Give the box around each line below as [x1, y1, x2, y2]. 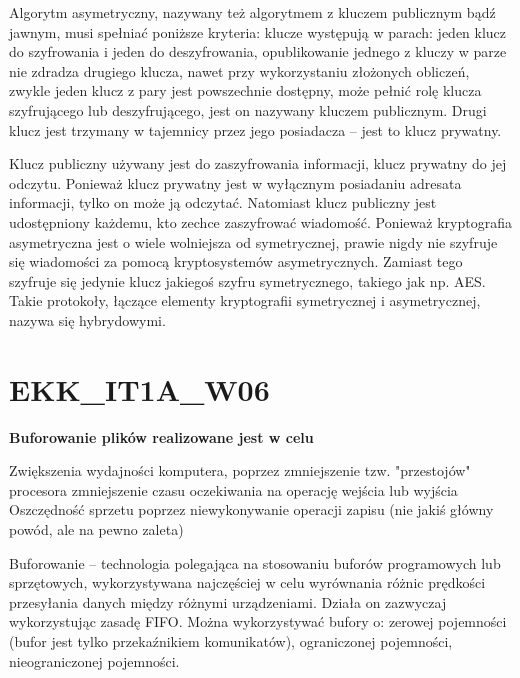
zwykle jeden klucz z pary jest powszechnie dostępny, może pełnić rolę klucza [9, 80, 482, 101]
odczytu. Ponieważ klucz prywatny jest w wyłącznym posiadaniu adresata [9, 172, 462, 193]
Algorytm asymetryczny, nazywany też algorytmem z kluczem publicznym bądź [9, 2, 496, 22]
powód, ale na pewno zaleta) [9, 519, 184, 539]
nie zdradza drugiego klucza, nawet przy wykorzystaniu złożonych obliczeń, [9, 60, 470, 81]
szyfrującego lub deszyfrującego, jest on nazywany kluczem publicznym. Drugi [9, 99, 487, 120]
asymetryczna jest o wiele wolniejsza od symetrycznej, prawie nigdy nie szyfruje [9, 231, 498, 252]
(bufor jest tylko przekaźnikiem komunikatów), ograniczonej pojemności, [9, 630, 453, 651]
